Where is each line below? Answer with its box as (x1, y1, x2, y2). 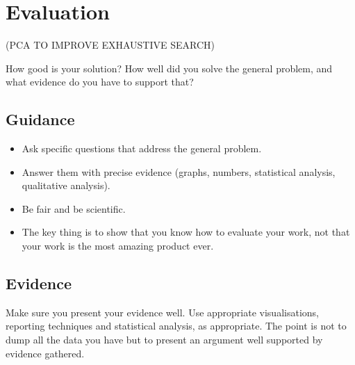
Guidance (6, 108, 75, 130)
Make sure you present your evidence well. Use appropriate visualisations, (6, 305, 319, 319)
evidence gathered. (6, 346, 85, 360)
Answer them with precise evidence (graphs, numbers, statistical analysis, (22, 164, 336, 179)
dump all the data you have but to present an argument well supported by (6, 332, 323, 347)
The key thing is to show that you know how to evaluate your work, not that (22, 225, 350, 239)
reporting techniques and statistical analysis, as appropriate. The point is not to (6, 318, 347, 333)
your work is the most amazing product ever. (22, 238, 214, 253)
